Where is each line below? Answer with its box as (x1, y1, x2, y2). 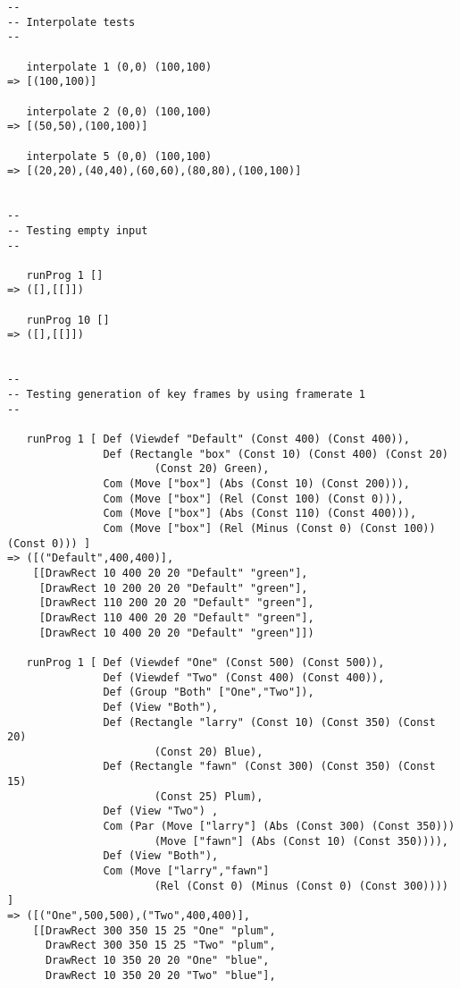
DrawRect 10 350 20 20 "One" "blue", (45, 954, 270, 967)
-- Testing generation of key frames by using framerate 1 (7, 388, 365, 401)
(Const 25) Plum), (154, 790, 263, 803)
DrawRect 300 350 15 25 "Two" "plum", (45, 939, 276, 952)
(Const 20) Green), (154, 462, 270, 476)
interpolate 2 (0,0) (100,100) (26, 105, 213, 118)
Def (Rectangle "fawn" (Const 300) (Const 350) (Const (103, 760, 436, 773)
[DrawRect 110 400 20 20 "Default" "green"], (38, 611, 314, 624)
